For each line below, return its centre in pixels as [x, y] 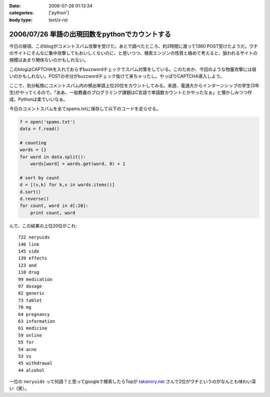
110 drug [29, 272]
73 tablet [30, 300]
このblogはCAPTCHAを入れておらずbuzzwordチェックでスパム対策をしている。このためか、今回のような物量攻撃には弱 [133, 69]
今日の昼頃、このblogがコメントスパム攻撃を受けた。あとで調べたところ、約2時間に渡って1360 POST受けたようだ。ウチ [134, 46]
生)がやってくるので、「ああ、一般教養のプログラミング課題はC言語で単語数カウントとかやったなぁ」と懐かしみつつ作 [131, 92]
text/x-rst [58, 19]
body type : [21, 19]
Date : [15, 6]
